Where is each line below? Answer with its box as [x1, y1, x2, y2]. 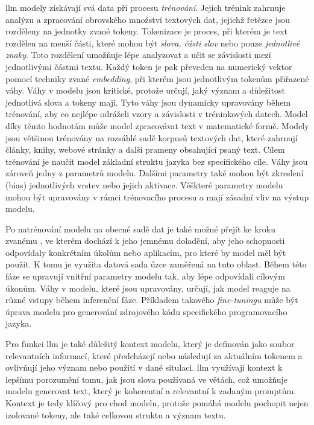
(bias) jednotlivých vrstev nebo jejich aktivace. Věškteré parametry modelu [5, 178, 283, 191]
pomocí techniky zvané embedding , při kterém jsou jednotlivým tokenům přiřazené [5, 72, 309, 85]
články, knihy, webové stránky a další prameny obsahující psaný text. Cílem [5, 143, 285, 156]
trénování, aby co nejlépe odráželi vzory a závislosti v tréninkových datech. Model [5, 107, 308, 120]
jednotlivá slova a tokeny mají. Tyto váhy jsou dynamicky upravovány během [5, 95, 291, 108]
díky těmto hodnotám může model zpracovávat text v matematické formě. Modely [5, 119, 309, 132]
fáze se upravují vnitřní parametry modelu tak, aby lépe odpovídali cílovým [5, 270, 285, 283]
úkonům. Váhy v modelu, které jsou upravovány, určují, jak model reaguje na [5, 281, 290, 294]
